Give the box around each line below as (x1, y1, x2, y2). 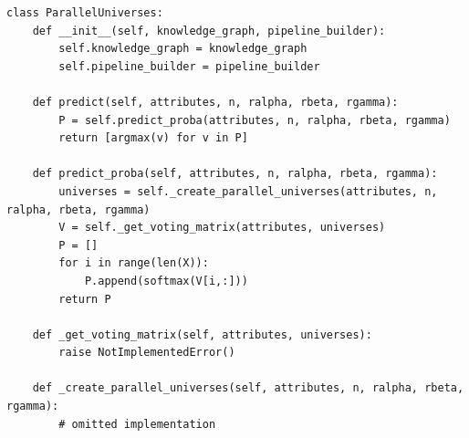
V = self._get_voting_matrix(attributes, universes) (58, 221, 386, 235)
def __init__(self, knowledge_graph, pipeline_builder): (32, 24, 386, 37)
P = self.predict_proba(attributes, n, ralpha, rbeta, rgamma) (58, 113, 451, 127)
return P (58, 292, 111, 306)
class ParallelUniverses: (6, 6, 163, 19)
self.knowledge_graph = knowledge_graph (58, 42, 307, 56)
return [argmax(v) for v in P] (58, 131, 248, 145)
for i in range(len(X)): (58, 256, 209, 270)
